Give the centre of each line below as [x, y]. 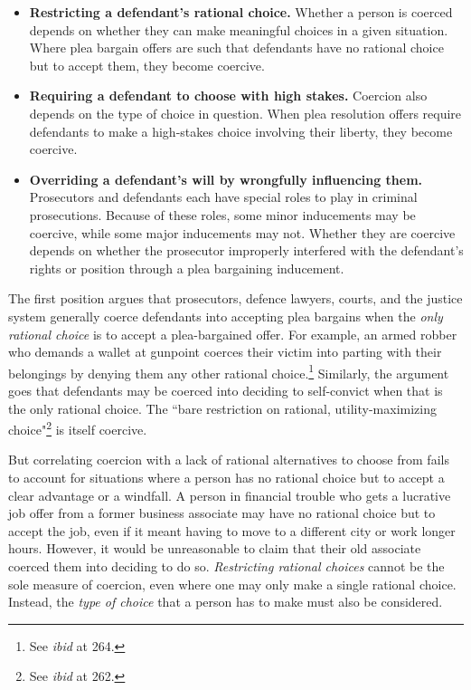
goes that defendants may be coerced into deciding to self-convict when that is [226, 390]
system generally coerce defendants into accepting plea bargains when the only [226, 316]
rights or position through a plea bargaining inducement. [187, 268]
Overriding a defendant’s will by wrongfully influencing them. [226, 179]
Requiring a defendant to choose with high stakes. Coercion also [228, 96]
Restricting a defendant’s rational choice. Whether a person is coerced [241, 12]
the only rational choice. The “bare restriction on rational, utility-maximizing [222, 408]
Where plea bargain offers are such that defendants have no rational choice [236, 48]
